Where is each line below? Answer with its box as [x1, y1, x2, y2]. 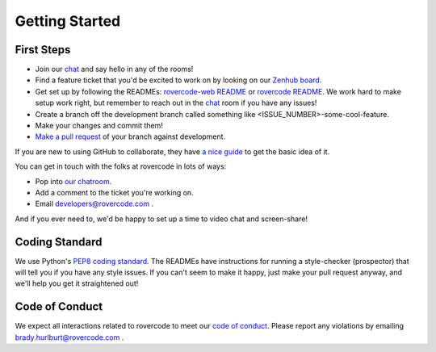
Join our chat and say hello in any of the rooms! [35, 65, 194, 74]
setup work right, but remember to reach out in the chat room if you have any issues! [35, 98, 317, 108]
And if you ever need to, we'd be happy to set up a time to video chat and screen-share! [15, 214, 308, 224]
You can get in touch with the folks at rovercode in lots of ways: [15, 161, 227, 171]
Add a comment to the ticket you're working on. [35, 187, 194, 197]
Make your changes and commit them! [35, 121, 163, 131]
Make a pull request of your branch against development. [35, 132, 226, 141]
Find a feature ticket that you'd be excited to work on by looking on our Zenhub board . [35, 75, 322, 85]
